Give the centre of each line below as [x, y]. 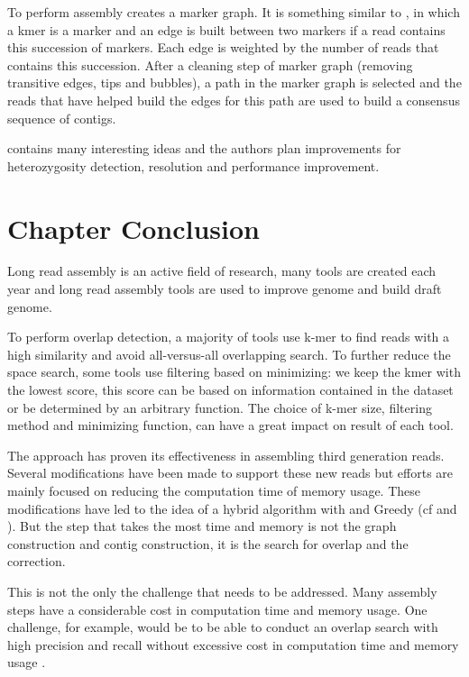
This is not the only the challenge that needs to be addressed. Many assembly [222, 591]
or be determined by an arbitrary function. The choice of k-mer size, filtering [220, 407]
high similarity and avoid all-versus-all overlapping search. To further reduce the [229, 354]
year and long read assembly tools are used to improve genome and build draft [225, 289]
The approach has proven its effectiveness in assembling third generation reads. [226, 455]
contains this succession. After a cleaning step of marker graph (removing [210, 64]
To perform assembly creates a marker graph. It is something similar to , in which [234, 12]
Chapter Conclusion [134, 228]
